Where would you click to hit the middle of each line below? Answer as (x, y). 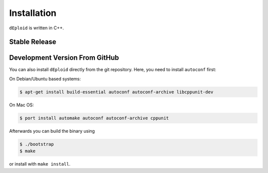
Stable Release (33, 42)
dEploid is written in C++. (36, 28)
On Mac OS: (22, 105)
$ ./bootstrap (37, 144)
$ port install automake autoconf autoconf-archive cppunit (94, 118)
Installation (33, 13)
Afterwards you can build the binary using (52, 131)
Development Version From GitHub (64, 58)
